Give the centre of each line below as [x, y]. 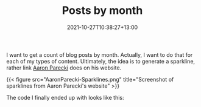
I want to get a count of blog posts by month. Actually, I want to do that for [100, 54]
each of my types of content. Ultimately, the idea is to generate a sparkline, [101, 61]
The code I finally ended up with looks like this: [65, 97]
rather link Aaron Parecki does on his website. [64, 68]
